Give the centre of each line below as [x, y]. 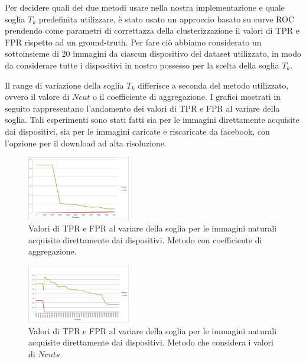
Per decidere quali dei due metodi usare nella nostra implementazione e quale [145, 7]
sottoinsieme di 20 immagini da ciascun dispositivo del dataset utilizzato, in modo [153, 53]
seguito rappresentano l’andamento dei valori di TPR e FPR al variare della [142, 108]
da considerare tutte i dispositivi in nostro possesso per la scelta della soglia [142, 65]
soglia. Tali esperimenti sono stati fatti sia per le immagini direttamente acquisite [152, 120]
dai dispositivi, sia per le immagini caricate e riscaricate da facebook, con [137, 131]
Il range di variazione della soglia [64, 85]
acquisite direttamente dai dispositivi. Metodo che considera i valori [151, 342]
